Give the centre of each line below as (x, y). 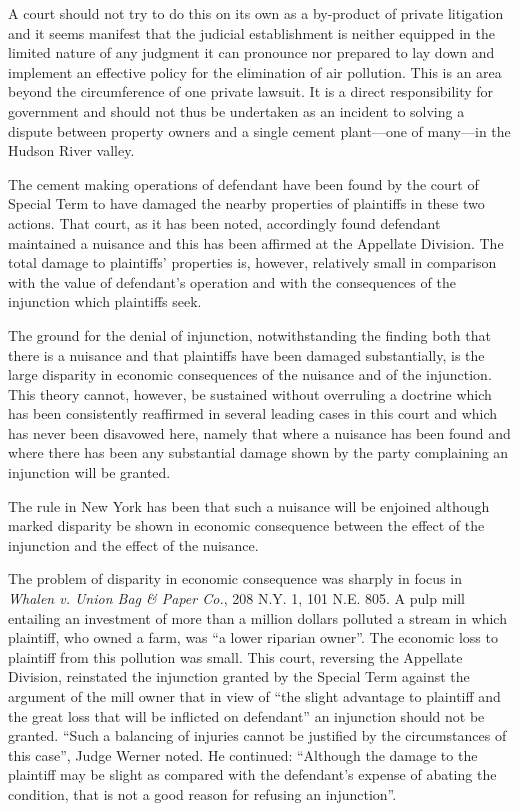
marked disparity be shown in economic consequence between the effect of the (246, 525)
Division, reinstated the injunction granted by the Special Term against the (239, 676)
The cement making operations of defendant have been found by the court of (243, 183)
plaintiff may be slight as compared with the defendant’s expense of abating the (252, 774)
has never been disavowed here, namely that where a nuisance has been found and (259, 432)
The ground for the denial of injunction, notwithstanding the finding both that (249, 334)
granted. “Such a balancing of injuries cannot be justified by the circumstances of (257, 735)
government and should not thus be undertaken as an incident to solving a (236, 110)
